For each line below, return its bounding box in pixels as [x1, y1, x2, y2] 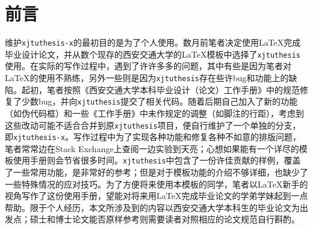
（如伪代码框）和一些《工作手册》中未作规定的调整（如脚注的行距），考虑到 [5, 106, 304, 119]
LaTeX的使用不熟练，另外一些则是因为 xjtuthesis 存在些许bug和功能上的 [5, 72, 289, 84]
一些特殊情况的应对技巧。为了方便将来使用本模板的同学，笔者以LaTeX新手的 [5, 177, 308, 190]
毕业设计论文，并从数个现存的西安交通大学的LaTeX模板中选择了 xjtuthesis [5, 47, 301, 60]
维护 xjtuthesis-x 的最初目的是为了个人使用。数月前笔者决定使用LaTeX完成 [5, 36, 301, 49]
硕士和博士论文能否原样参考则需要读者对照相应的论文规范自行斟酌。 [29, 213, 300, 225]
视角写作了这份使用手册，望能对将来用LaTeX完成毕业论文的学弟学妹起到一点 [5, 189, 308, 202]
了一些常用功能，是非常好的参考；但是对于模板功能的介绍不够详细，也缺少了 [5, 166, 308, 179]
